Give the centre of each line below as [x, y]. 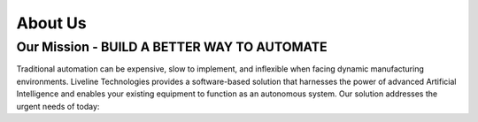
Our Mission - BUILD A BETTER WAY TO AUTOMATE [172, 47]
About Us [52, 23]
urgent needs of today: [58, 106]
